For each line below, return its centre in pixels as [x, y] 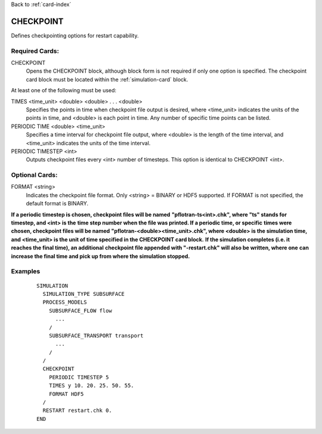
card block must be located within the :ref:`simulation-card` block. [107, 79]
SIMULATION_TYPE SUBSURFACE [84, 294]
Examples [26, 271]
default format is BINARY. [57, 204]
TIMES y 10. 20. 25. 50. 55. [91, 386]
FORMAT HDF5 [66, 394]
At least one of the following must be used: [64, 90]
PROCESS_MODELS [65, 302]
